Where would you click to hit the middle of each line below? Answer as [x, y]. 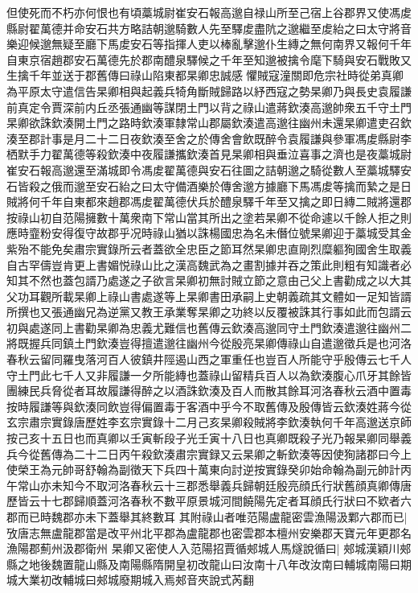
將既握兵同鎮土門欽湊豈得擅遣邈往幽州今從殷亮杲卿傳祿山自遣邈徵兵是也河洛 [209, 343]
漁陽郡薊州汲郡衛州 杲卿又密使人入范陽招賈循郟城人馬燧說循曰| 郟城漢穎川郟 [209, 548]
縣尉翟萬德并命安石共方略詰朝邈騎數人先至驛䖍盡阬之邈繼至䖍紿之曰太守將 [203, 28]
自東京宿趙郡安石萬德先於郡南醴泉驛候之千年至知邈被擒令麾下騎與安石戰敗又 [209, 59]
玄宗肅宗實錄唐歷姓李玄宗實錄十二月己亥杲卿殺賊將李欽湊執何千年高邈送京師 [209, 422]
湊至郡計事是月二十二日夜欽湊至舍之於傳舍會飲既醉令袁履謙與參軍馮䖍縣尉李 [209, 138]
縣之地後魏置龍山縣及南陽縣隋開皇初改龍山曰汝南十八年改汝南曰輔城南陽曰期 [209, 564]
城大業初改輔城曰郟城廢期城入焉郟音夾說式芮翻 [130, 580]
